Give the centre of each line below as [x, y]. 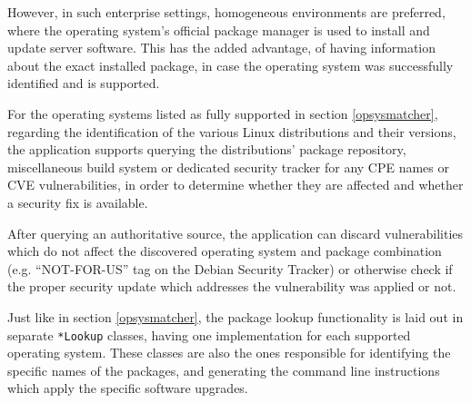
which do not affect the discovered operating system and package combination [225, 251]
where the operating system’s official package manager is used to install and [219, 29]
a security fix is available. [78, 202]
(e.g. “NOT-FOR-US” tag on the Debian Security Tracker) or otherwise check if [230, 268]
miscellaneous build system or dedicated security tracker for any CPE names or [228, 167]
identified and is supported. [84, 83]
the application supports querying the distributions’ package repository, [207, 149]
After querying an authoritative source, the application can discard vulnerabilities [235, 233]
